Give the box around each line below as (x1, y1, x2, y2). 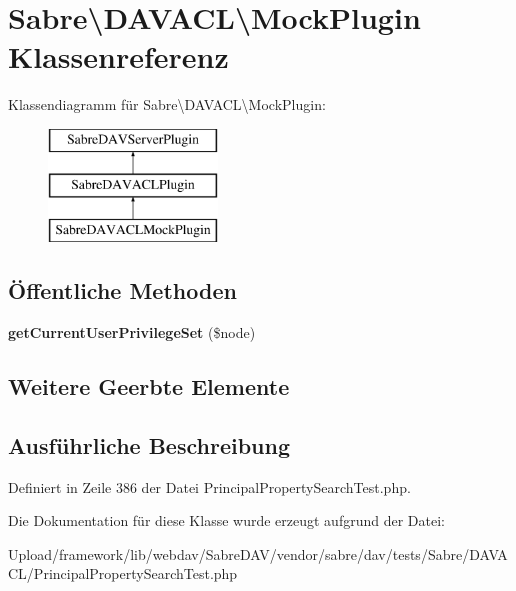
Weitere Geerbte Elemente (8, 371, 290, 402)
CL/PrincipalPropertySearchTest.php (8, 563, 238, 584)
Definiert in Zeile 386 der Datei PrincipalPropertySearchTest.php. (8, 476, 411, 497)
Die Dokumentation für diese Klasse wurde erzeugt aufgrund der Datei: (8, 510, 445, 531)
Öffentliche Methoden (8, 275, 237, 306)
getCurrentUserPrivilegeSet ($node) (8, 322, 256, 343)
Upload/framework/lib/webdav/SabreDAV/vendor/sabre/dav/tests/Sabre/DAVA (8, 543, 508, 564)
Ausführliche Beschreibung (8, 429, 290, 460)
